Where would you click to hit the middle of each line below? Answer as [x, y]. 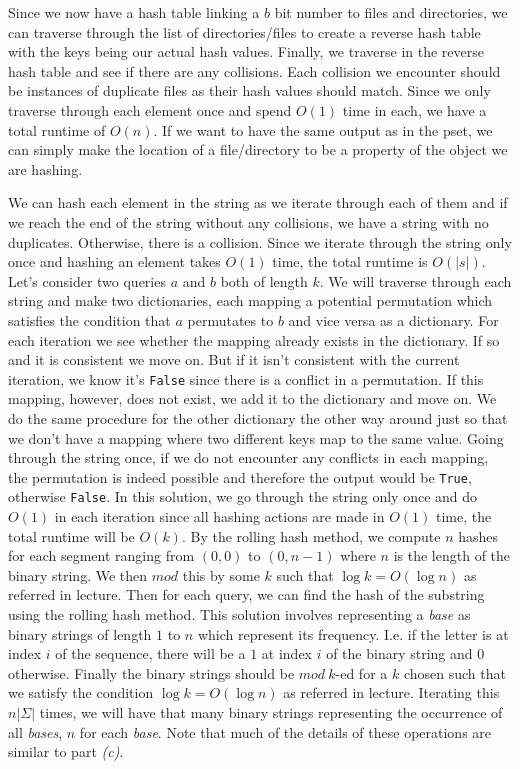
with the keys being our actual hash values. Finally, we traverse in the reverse [246, 51]
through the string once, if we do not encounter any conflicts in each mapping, [248, 457]
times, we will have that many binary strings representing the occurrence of [271, 711]
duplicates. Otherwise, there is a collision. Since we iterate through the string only [260, 241]
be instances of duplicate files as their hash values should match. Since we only [249, 90]
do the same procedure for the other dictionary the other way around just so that [258, 417]
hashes [478, 535]
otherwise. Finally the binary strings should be [151, 672]
